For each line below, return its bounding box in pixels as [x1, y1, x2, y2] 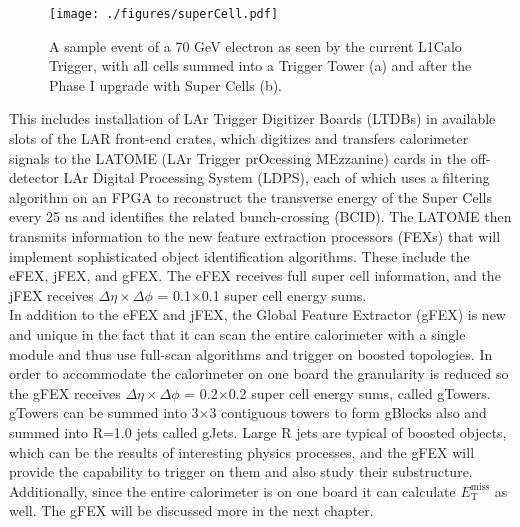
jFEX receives [9, 284, 94, 305]
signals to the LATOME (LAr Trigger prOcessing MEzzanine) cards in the [9, 147, 467, 168]
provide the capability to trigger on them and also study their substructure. [9, 461, 473, 482]
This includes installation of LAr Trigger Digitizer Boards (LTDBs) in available [9, 108, 496, 129]
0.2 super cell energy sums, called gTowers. [228, 382, 491, 403]
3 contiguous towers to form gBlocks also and [209, 402, 487, 423]
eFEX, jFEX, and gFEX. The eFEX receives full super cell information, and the [9, 265, 501, 286]
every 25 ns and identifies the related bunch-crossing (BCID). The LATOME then [9, 206, 512, 227]
